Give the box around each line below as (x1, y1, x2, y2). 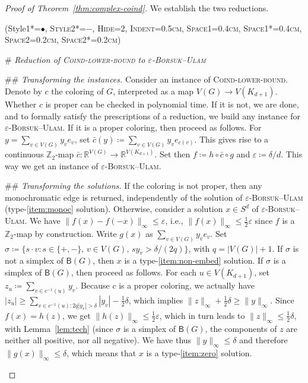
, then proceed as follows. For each (71, 266, 196, 278)
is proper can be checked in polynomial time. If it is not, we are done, (45, 97, 299, 110)
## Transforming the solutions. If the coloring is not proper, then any (5, 179, 262, 192)
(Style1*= (5, 21, 41, 34)
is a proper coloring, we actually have (119, 279, 255, 292)
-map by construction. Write (14, 227, 117, 239)
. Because (75, 279, 110, 292)
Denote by (5, 84, 42, 97)
